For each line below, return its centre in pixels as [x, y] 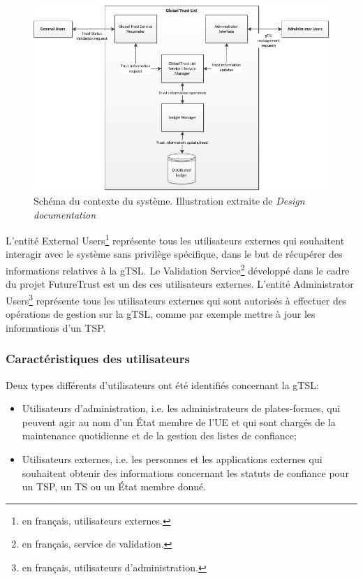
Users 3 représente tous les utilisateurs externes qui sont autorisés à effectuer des [176, 299]
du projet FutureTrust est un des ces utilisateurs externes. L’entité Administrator [180, 284]
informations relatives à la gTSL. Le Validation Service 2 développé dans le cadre [178, 269]
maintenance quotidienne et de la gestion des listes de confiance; [159, 435]
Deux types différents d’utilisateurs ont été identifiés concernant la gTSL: [162, 384]
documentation [65, 214]
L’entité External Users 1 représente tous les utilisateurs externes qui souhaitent [175, 239]
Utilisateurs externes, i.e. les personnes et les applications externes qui [172, 459]
